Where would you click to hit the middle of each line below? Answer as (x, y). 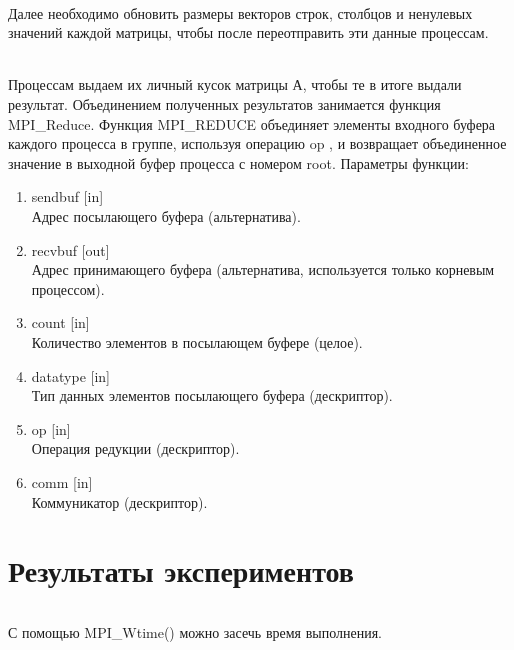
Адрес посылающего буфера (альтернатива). (166, 215)
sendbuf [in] (67, 196)
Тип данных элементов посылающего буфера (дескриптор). (212, 395)
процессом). (68, 288)
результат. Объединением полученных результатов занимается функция (224, 104)
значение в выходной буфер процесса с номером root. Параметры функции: (238, 162)
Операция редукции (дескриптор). (135, 448)
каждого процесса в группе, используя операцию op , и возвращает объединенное (257, 143)
